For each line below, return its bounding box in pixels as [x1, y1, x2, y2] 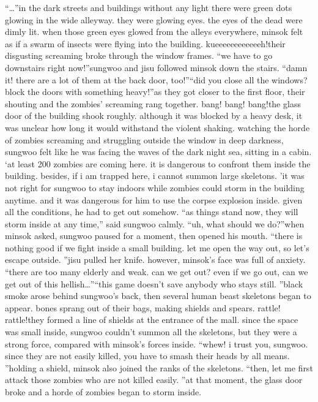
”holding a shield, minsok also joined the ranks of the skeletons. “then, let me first [5, 361, 313, 374]
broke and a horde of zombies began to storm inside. [5, 385, 202, 398]
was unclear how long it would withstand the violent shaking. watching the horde [5, 121, 310, 134]
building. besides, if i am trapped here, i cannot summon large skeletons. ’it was [5, 169, 305, 182]
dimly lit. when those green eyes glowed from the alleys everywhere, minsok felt [5, 25, 303, 38]
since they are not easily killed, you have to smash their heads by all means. [5, 349, 290, 362]
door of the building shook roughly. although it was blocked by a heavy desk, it [5, 109, 303, 122]
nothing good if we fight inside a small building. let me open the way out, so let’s [5, 241, 309, 254]
